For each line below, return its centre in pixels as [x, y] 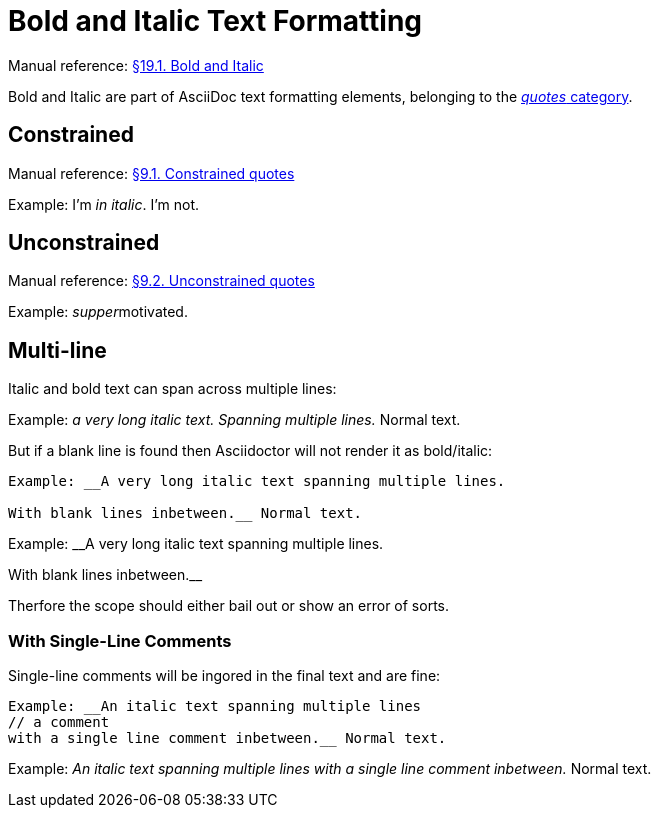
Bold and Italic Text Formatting [215, 21]
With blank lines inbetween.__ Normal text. [185, 513]
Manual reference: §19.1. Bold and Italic [136, 65]
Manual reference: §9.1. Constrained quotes [151, 173]
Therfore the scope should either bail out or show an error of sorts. [229, 606]
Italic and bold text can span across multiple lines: [172, 389]
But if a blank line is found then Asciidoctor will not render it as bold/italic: [250, 451]
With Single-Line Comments [120, 640]
